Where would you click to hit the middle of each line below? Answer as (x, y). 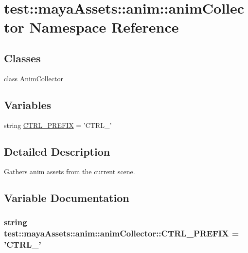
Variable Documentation (67, 198)
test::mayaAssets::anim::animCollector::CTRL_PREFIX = (122, 233)
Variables (28, 104)
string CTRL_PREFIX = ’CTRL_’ (58, 125)
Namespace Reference (104, 27)
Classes (22, 58)
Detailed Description (57, 151)
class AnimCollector (34, 78)
